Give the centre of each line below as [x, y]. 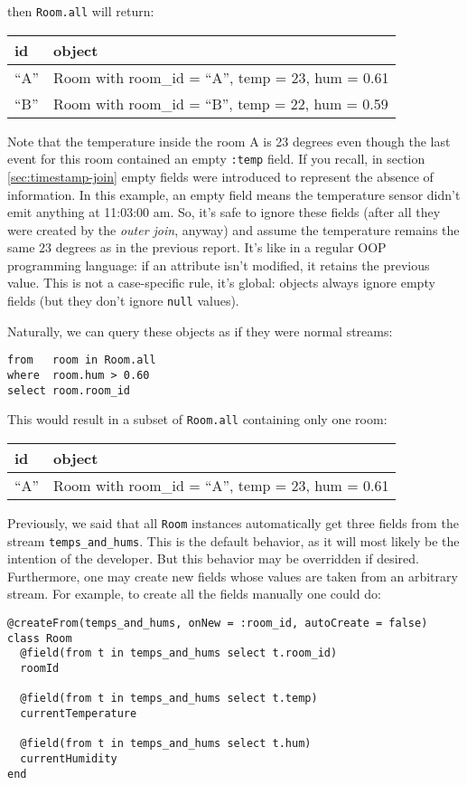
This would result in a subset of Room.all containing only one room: [197, 419]
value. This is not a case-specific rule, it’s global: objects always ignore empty [221, 283]
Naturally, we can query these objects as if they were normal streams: [200, 331]
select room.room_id [69, 390]
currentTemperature [79, 713]
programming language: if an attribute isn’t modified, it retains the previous [219, 265]
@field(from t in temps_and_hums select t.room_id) [179, 653]
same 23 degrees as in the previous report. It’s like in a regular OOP [197, 247]
